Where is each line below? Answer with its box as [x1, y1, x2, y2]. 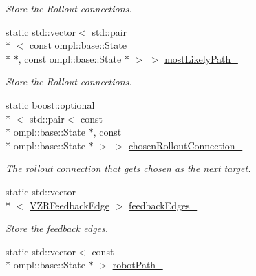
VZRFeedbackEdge [30, 198, 110, 212]
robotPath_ [112, 257, 163, 272]
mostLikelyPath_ [164, 51, 238, 65]
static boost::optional [6, 97, 95, 112]
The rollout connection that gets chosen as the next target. [6, 161, 251, 176]
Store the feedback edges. [6, 221, 109, 235]
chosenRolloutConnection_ [128, 138, 243, 152]
